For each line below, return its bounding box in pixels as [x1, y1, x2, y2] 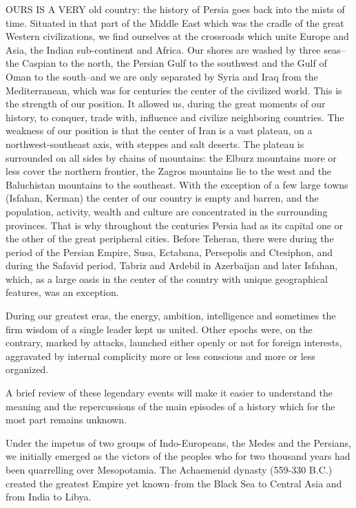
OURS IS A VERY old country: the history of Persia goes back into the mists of [6, 2, 345, 16]
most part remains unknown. [6, 412, 127, 427]
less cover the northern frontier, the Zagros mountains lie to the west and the [6, 164, 332, 178]
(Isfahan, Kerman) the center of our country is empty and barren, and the [6, 191, 319, 205]
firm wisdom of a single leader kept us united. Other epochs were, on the [6, 321, 313, 336]
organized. [6, 362, 49, 377]
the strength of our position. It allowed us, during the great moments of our [6, 96, 326, 111]
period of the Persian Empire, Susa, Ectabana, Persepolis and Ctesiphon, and [6, 244, 333, 259]
